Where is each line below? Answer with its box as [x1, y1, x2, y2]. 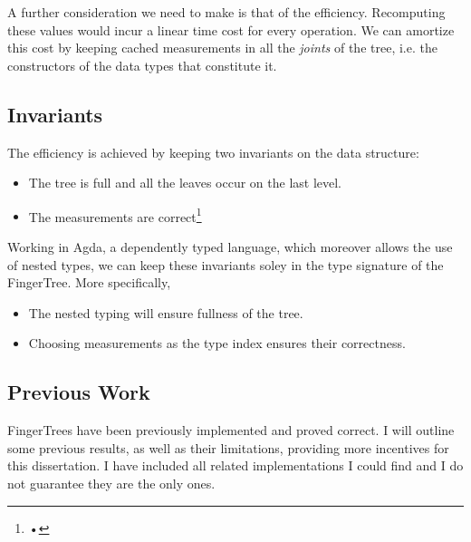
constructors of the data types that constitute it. [7, 55, 277, 74]
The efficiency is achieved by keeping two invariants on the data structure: [7, 142, 419, 161]
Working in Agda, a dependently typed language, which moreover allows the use [7, 237, 453, 256]
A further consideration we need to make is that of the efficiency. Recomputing [7, 3, 446, 21]
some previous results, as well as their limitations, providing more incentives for [7, 438, 449, 457]
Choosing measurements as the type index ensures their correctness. [28, 334, 406, 353]
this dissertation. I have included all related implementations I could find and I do [7, 456, 464, 475]
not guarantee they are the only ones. [7, 473, 216, 492]
